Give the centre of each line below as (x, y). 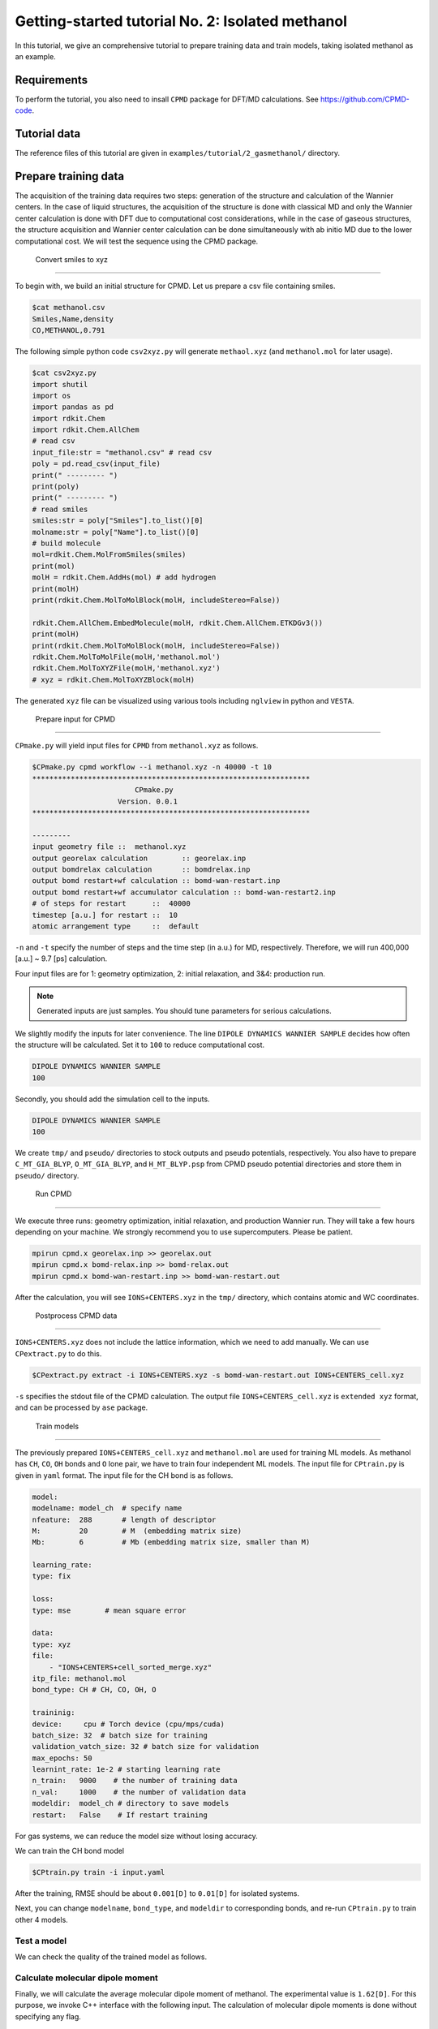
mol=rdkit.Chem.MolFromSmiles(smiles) (109, 555)
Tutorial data (48, 134)
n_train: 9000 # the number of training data (135, 1781)
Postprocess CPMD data (76, 1316)
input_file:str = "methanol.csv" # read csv (122, 452)
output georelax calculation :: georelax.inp (139, 858)
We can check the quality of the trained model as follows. (111, 1957)
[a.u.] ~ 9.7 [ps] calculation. (61, 958)
